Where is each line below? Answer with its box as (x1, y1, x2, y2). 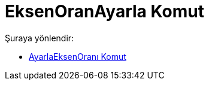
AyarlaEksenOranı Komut (29, 51, 126, 62)
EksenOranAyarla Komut (5, 1, 204, 22)
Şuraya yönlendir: (5, 32, 74, 43)
